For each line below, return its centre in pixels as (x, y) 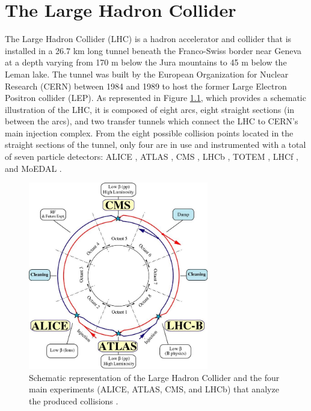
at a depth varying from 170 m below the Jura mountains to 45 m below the (146, 62)
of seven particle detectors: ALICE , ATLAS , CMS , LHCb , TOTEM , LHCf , (152, 157)
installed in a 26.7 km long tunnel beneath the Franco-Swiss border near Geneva (153, 50)
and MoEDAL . (33, 168)
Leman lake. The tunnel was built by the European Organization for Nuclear (147, 74)
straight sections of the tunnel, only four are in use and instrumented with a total (155, 145)
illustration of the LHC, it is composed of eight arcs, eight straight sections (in (150, 109)
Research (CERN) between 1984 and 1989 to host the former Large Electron (146, 86)
